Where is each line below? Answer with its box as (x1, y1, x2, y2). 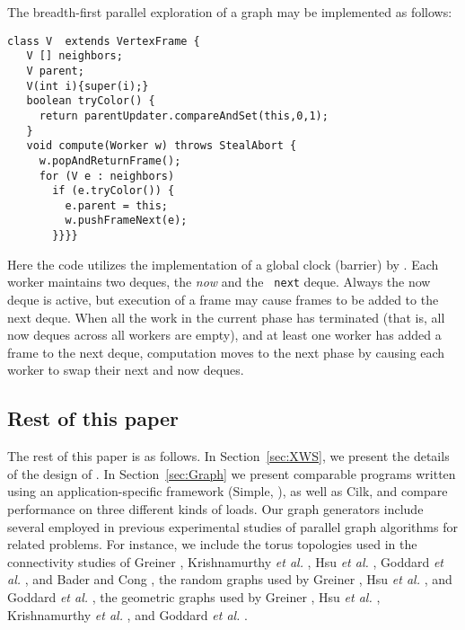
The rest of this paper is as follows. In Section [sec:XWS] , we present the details (7, 447, 450, 466)
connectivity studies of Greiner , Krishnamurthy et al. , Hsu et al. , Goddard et (7, 552, 443, 571)
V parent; (26, 64, 84, 77)
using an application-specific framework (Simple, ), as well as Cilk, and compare (7, 482, 448, 501)
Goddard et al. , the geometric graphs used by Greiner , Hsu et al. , (7, 587, 381, 606)
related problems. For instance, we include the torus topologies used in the (7, 535, 417, 554)
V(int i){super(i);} (26, 79, 149, 93)
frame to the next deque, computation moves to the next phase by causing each (7, 342, 445, 361)
